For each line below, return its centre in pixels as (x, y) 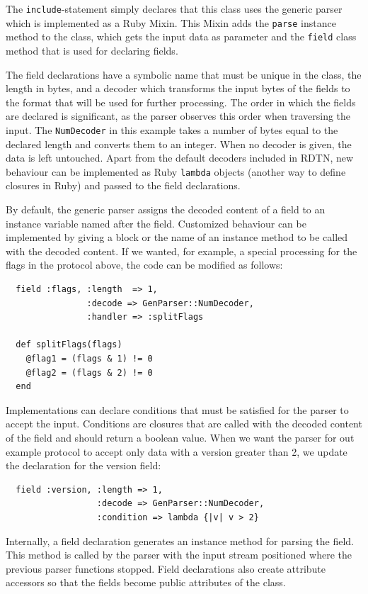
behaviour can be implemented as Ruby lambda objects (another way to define (176, 171)
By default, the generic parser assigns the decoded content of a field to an (166, 209)
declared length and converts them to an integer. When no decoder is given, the (179, 144)
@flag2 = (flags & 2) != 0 (89, 372)
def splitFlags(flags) (69, 345)
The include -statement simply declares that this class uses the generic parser (174, 9)
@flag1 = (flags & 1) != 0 (89, 358)
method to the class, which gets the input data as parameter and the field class (181, 37)
